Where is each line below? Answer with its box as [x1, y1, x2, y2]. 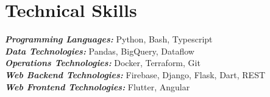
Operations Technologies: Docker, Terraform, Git [5, 56, 201, 69]
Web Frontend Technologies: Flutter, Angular [5, 80, 190, 93]
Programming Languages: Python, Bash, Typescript [5, 33, 213, 45]
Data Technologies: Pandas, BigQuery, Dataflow [5, 44, 194, 57]
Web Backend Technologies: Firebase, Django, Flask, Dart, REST [5, 68, 266, 81]
